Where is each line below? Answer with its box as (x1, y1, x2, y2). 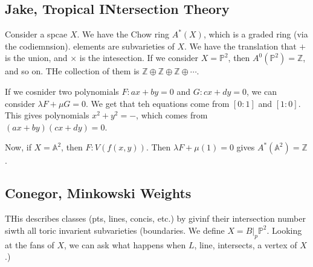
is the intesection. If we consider (79, 51, 199, 64)
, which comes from (136, 109, 208, 121)
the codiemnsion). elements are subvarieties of (5, 39, 175, 52)
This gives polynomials (5, 109, 89, 121)
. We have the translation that (184, 39, 297, 52)
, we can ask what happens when (64, 238, 186, 251)
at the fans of (5, 238, 54, 251)
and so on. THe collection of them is (5, 65, 140, 77)
